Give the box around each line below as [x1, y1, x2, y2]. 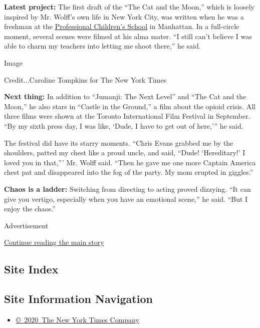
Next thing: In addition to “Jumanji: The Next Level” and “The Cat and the [4, 91, 246, 102]
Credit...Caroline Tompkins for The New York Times [4, 74, 167, 85]
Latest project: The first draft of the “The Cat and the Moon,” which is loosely [4, 2, 254, 12]
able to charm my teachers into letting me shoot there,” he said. [4, 41, 201, 51]
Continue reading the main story [4, 237, 104, 247]
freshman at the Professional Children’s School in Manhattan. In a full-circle [4, 21, 239, 32]
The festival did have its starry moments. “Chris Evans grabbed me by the [4, 137, 233, 148]
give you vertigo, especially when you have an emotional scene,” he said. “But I [4, 193, 248, 204]
